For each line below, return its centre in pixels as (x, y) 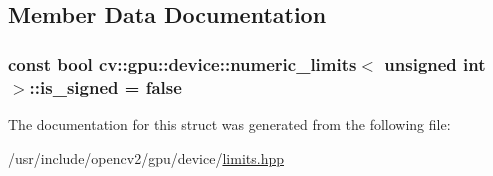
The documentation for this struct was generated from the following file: (229, 123)
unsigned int (435, 63)
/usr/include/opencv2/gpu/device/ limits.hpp (146, 157)
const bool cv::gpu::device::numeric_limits (182, 63)
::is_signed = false (105, 86)
